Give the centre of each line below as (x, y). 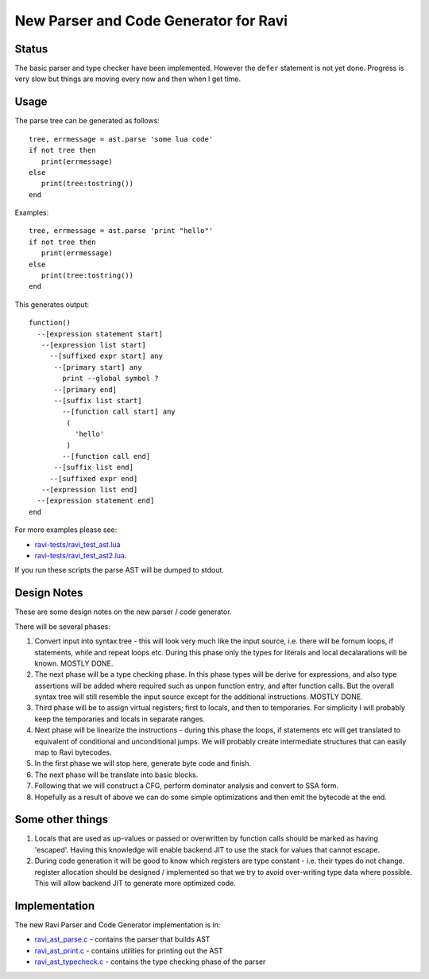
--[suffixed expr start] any (106, 356)
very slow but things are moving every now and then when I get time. (128, 79)
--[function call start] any (119, 412)
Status (31, 49)
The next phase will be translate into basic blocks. (116, 775)
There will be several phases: (63, 626)
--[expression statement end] (96, 501)
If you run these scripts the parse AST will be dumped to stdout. (119, 570)
